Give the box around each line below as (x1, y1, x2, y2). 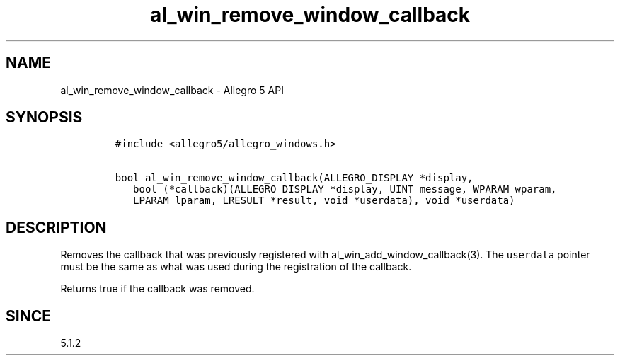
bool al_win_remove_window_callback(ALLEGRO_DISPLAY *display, (115, 172, 473, 184)
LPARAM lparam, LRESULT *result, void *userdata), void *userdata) (133, 195, 515, 207)
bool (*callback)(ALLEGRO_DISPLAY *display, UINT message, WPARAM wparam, (133, 183, 557, 195)
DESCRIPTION (6, 218, 107, 236)
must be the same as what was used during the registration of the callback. (60, 260, 412, 273)
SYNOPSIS (6, 108, 83, 127)
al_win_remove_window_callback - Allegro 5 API (60, 84, 284, 96)
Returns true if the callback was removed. (60, 282, 255, 295)
